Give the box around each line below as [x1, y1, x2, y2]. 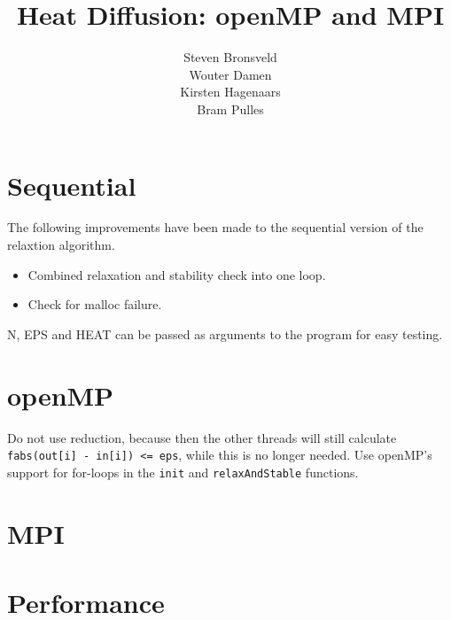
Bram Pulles [197, 99, 264, 118]
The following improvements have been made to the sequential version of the [7, 218, 424, 236]
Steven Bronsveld [183, 48, 277, 66]
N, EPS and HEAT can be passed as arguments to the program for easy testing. [7, 324, 443, 343]
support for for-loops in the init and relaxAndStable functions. [7, 462, 359, 481]
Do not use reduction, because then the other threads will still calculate [7, 428, 397, 446]
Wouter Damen [189, 65, 272, 83]
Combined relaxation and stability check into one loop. [27, 265, 326, 283]
